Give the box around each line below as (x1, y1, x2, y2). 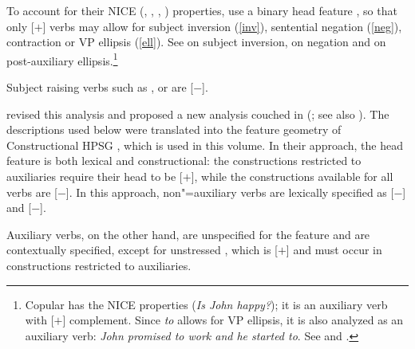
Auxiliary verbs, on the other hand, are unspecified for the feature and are (6, 225, 370, 242)
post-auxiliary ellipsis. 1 (6, 49, 118, 69)
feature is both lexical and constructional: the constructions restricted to (6, 152, 362, 169)
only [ (6, 18, 34, 34)
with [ (25, 312, 54, 328)
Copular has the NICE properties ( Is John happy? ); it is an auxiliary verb (25, 296, 388, 312)
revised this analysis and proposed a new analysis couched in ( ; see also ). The (6, 105, 389, 122)
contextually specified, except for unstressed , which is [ (6, 241, 278, 258)
